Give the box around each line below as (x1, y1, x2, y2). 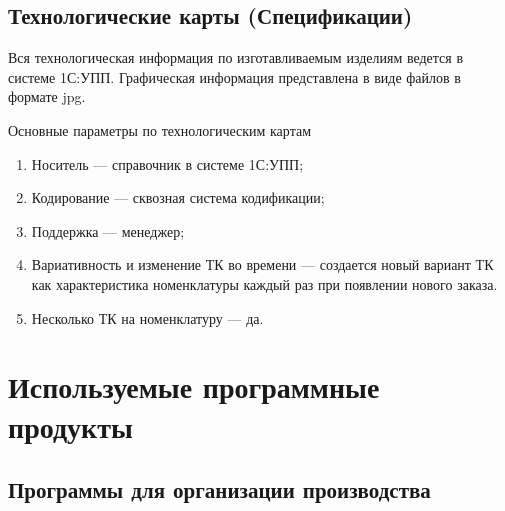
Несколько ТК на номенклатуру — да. (31, 307, 264, 328)
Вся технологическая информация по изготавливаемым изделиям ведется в (8, 47, 464, 68)
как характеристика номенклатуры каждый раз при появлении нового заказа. (31, 273, 498, 294)
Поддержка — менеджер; (31, 220, 185, 241)
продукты (8, 405, 133, 446)
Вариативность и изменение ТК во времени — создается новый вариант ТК (31, 254, 494, 275)
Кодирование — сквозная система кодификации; (31, 187, 325, 208)
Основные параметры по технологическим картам (8, 119, 311, 140)
